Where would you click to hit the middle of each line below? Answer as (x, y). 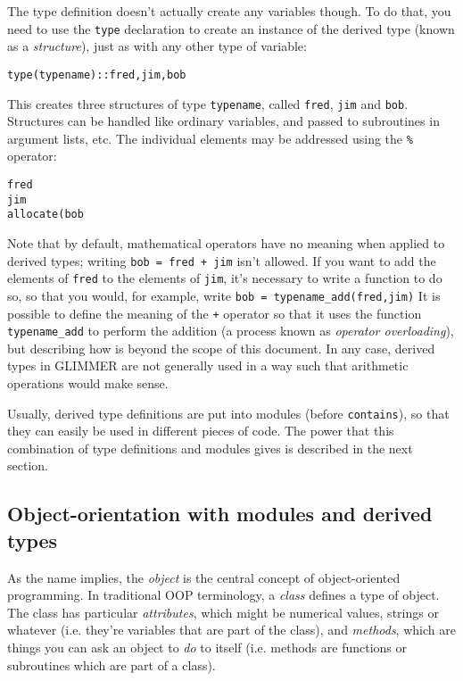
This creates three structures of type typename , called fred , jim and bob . (208, 103)
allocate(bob (45, 215)
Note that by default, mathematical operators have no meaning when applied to (226, 242)
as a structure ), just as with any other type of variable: (157, 46)
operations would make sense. (88, 383)
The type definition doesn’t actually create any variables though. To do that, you (229, 11)
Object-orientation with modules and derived (220, 514)
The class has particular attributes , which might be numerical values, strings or (223, 612)
